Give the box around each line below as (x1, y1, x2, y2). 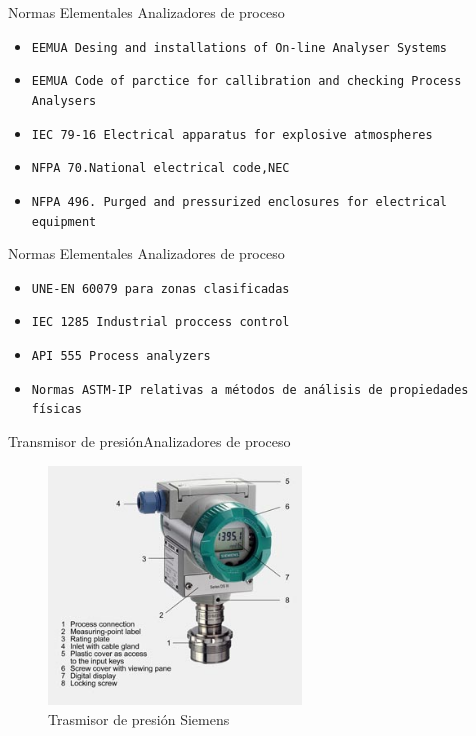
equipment (31, 214, 97, 229)
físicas (31, 402, 82, 417)
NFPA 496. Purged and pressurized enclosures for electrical (31, 194, 448, 209)
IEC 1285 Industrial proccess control (31, 315, 290, 330)
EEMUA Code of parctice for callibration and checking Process (31, 74, 462, 89)
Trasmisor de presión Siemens (48, 708, 230, 729)
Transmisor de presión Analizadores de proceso (8, 431, 291, 452)
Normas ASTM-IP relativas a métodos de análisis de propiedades (31, 382, 469, 397)
